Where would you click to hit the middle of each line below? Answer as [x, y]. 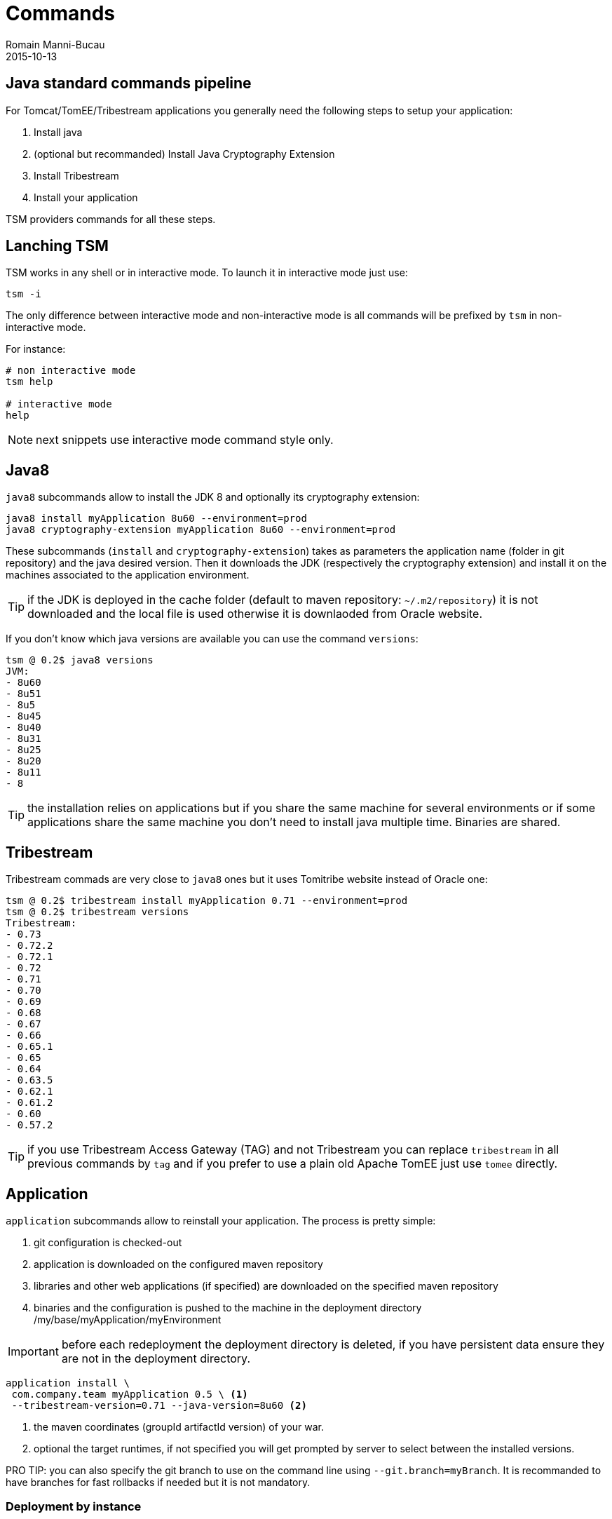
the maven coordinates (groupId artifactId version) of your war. [179, 1426]
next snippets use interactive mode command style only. [185, 440]
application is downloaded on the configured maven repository [178, 1264]
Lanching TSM [57, 246]
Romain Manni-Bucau [55, 44]
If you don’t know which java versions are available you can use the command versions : [212, 639]
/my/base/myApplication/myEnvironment [128, 1319]
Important [33, 1351]
